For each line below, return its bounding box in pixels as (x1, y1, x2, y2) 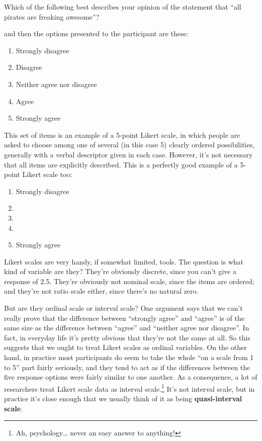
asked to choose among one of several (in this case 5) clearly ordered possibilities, (4, 139, 255, 150)
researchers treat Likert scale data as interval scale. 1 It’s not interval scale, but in (4, 382, 255, 394)
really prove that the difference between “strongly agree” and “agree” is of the (4, 312, 244, 323)
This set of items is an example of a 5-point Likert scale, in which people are (4, 129, 240, 140)
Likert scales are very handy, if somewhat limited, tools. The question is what (4, 256, 243, 267)
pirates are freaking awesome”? (4, 11, 100, 22)
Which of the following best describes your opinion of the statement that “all (4, 2, 241, 12)
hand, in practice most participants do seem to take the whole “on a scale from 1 (4, 352, 254, 363)
